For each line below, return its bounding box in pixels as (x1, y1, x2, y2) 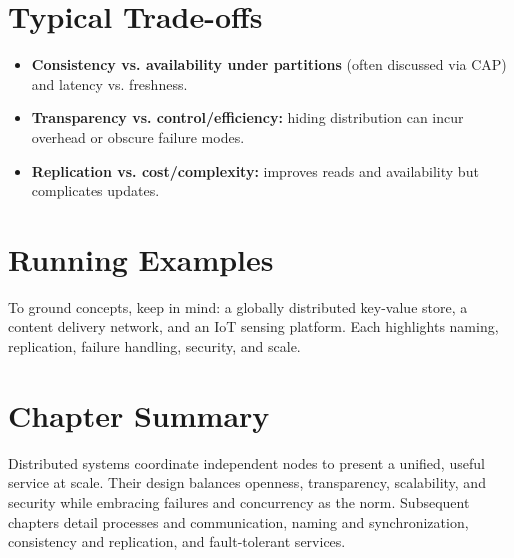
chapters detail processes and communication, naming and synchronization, (8, 511, 469, 532)
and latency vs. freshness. (31, 73, 188, 94)
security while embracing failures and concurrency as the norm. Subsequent (8, 491, 470, 512)
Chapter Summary (8, 394, 270, 435)
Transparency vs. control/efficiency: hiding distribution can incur (31, 107, 464, 128)
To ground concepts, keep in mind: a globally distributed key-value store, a (8, 296, 468, 317)
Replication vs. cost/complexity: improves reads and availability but (31, 160, 479, 181)
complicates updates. (31, 180, 160, 201)
